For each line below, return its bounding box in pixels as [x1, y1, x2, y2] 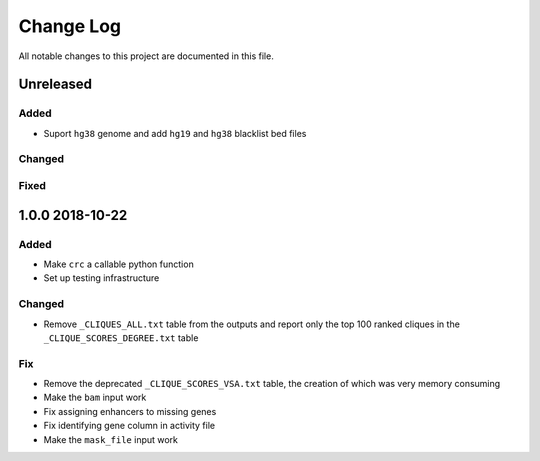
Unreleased [18, 76, 93, 93]
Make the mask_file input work [43, 433, 179, 445]
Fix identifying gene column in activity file [43, 420, 215, 432]
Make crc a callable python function [43, 258, 194, 270]
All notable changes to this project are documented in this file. [18, 50, 274, 62]
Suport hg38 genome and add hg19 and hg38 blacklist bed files [43, 127, 307, 139]
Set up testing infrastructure [43, 272, 160, 284]
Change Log [18, 15, 122, 37]
